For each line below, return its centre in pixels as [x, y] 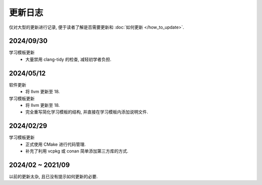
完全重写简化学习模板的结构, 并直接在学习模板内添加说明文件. [87, 112]
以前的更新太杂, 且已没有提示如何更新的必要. [53, 176]
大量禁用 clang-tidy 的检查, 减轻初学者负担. [68, 59]
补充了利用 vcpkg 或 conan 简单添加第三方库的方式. [77, 151]
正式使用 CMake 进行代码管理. [56, 144]
